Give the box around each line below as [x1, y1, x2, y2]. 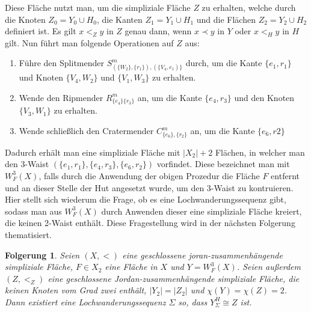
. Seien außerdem [236, 260, 301, 273]
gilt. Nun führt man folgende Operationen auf [5, 36, 174, 49]
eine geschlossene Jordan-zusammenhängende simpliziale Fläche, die [48, 272, 300, 284]
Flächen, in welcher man [215, 145, 305, 158]
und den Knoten [234, 91, 295, 103]
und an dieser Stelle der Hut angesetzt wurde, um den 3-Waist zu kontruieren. [5, 181, 294, 194]
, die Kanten [96, 13, 143, 25]
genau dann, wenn [125, 25, 192, 37]
